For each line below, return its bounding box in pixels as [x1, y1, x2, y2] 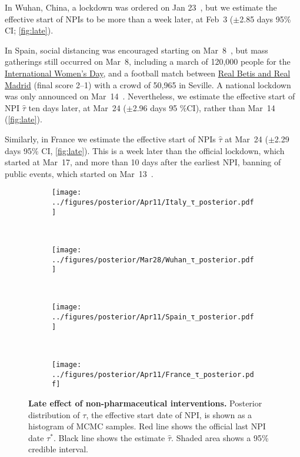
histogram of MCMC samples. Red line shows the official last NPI [28, 420, 266, 432]
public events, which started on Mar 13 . [5, 167, 154, 179]
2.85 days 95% [239, 12, 291, 25]
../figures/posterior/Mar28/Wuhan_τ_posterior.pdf [52, 255, 254, 264]
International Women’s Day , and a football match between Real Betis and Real [5, 66, 291, 79]
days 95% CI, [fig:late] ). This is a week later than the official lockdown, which [5, 144, 285, 156]
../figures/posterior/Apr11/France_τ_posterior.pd [52, 370, 254, 379]
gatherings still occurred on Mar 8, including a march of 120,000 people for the [5, 55, 291, 68]
